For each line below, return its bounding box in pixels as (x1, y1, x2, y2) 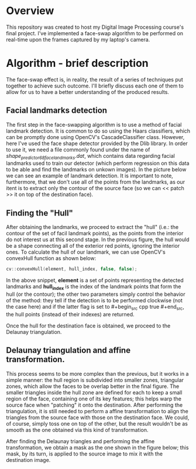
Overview (6, 4, 54, 18)
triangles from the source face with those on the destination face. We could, (6, 414, 190, 421)
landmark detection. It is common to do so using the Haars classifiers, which (6, 127, 191, 134)
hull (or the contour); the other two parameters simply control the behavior (6, 291, 185, 298)
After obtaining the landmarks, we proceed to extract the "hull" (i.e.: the (6, 224, 179, 231)
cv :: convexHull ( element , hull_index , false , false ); (6, 266, 137, 272)
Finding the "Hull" (6, 208, 73, 218)
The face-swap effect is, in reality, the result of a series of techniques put (6, 76, 183, 83)
